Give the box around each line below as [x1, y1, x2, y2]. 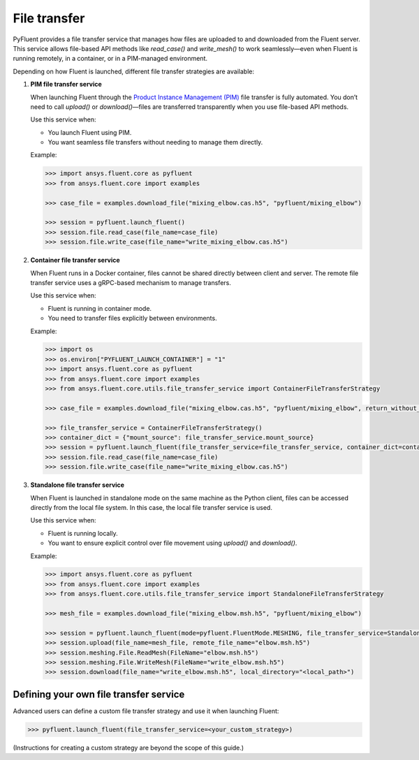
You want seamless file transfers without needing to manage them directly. [47, 138, 263, 147]
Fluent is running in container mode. [47, 304, 152, 312]
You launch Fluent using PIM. [47, 128, 132, 136]
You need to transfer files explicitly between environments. [47, 314, 217, 323]
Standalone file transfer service [30, 481, 125, 489]
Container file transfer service [30, 256, 120, 265]
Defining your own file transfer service [13, 688, 185, 700]
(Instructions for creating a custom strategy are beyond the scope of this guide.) [13, 743, 244, 752]
